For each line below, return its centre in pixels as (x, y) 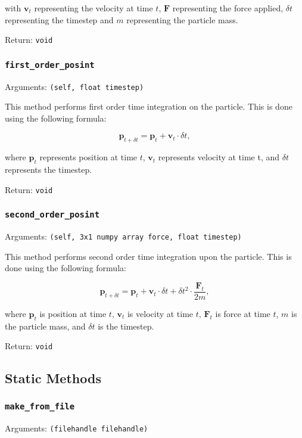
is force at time (243, 313)
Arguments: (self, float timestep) (74, 86)
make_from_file (40, 406)
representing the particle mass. (182, 19)
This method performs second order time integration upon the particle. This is (148, 256)
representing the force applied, (228, 8)
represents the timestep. (49, 170)
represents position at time (88, 157)
